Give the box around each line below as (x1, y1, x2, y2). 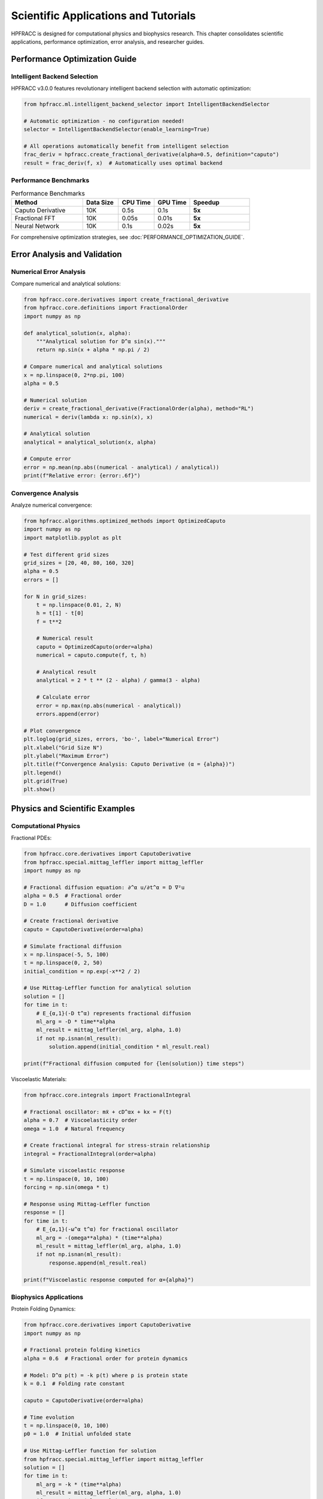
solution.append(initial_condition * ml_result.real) (48, 1043, 210, 1050)
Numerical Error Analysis (11, 267, 86, 276)
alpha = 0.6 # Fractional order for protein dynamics (23, 1355, 188, 1362)
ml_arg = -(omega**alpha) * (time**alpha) (36, 1234, 163, 1241)
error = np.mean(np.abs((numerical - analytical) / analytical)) (23, 463, 220, 471)
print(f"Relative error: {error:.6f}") (23, 472, 141, 479)
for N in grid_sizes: (23, 593, 87, 600)
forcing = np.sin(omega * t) (23, 1184, 109, 1191)
